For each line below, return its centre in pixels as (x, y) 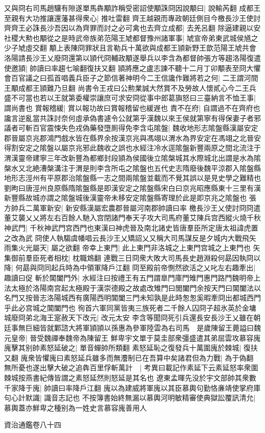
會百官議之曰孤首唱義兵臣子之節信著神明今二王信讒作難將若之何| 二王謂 (124, 78)
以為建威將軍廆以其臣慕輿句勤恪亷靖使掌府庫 (186, 387)
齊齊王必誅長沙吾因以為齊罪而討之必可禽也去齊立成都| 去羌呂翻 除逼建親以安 (132, 28)
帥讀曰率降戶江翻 (73, 387)
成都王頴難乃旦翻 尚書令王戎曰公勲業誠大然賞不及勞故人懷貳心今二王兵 (137, 87)
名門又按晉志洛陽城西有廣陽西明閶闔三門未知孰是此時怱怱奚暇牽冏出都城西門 (132, 298)
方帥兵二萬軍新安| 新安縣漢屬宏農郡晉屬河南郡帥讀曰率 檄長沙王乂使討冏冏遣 (132, 207)
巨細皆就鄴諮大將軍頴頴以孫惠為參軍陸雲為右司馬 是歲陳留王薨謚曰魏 (143, 327)
